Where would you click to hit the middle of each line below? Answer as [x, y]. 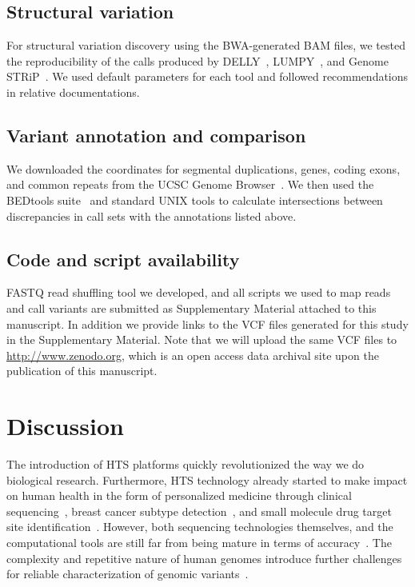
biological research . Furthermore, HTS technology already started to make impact [207, 479]
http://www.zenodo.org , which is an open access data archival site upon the [193, 355]
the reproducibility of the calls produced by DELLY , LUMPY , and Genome [198, 60]
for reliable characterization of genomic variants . [128, 574]
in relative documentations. [73, 92]
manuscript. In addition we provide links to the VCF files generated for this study [207, 323]
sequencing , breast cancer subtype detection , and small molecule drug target [199, 511]
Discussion [65, 426]
